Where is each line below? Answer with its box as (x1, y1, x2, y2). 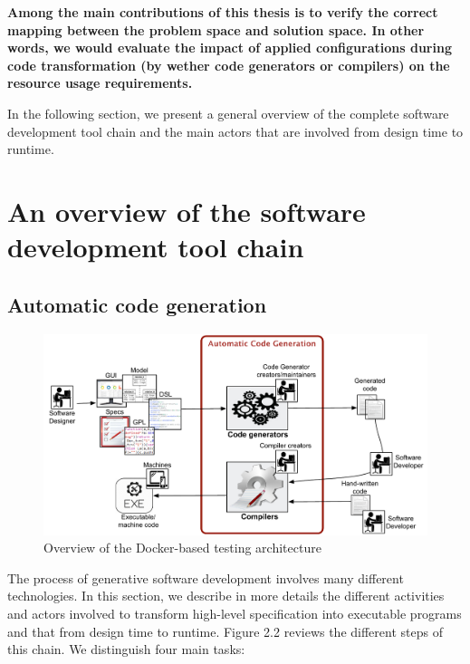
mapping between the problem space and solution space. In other (7, 20, 425, 39)
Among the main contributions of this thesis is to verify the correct (7, 3, 438, 21)
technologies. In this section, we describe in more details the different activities (7, 586, 445, 605)
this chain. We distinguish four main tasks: (7, 640, 245, 659)
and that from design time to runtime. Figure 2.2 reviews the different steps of (7, 621, 443, 640)
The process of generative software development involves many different (7, 568, 404, 587)
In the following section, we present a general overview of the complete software (7, 103, 449, 122)
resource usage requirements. (7, 73, 193, 92)
